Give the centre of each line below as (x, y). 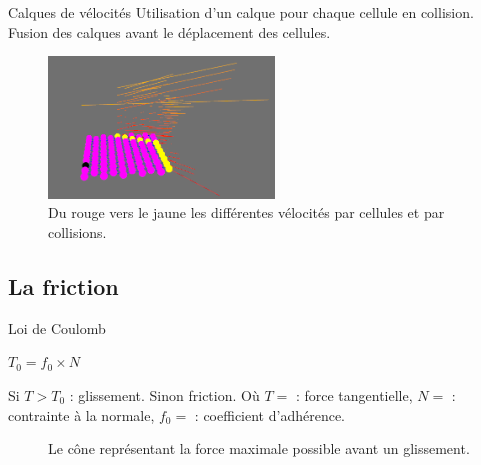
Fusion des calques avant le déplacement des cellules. (169, 31)
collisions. (77, 231)
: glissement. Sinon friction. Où (164, 394)
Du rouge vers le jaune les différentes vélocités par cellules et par (246, 212)
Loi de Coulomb (57, 327)
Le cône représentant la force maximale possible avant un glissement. (259, 448)
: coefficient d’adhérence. (269, 414)
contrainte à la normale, (81, 414)
